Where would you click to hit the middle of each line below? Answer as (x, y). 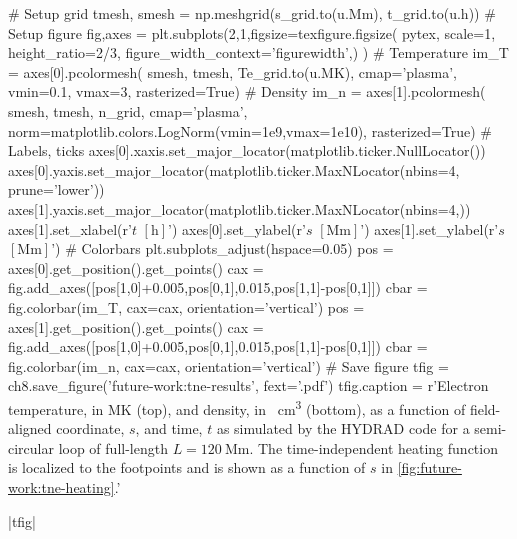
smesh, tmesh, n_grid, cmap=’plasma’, (128, 110)
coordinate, (90, 428)
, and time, (169, 428)
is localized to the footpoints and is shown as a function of (187, 467)
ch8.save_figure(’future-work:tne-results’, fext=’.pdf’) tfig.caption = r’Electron (248, 385)
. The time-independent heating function (373, 447)
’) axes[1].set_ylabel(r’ (429, 228)
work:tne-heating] (61, 486)
